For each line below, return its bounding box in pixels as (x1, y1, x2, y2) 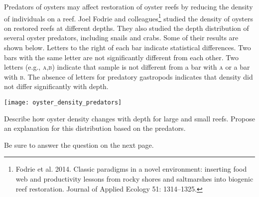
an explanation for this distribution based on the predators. (4, 123, 186, 133)
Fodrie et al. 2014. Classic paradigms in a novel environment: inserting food (15, 164, 247, 174)
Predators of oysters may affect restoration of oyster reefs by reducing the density (4, 1, 253, 11)
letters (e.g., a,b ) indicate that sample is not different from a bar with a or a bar (4, 62, 250, 72)
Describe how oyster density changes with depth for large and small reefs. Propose (4, 113, 255, 123)
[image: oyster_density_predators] (4, 99, 122, 106)
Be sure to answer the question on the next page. (4, 139, 154, 150)
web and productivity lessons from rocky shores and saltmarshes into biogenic (15, 174, 254, 184)
